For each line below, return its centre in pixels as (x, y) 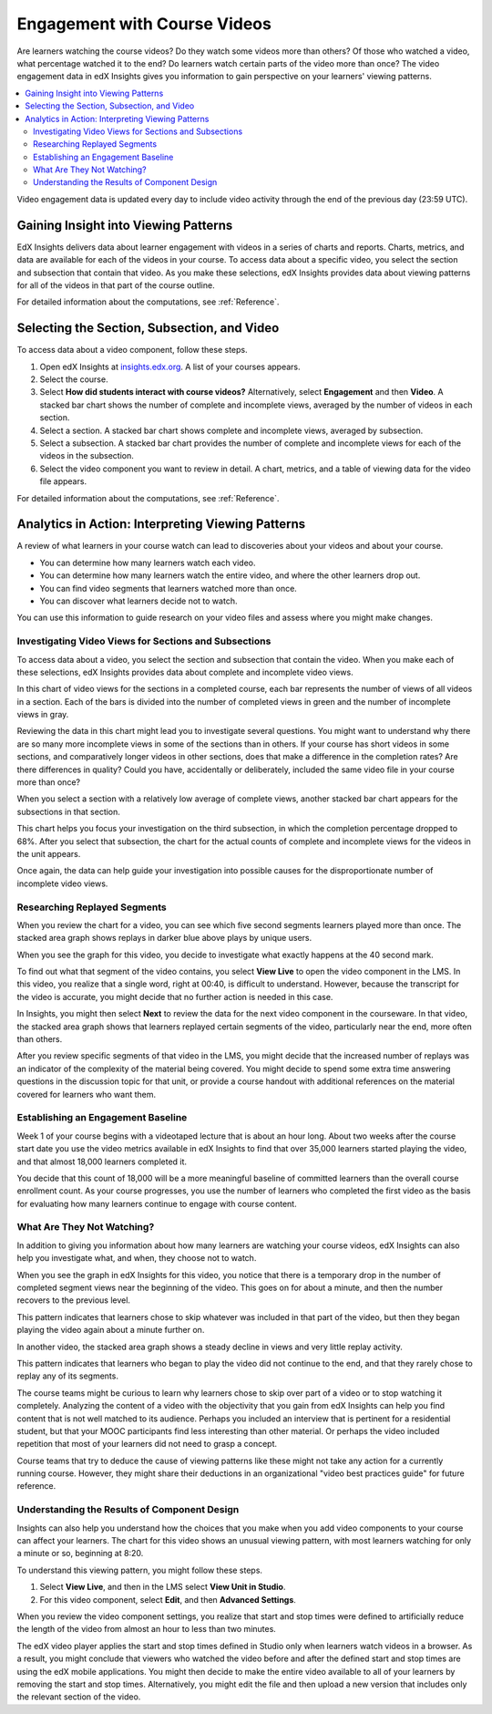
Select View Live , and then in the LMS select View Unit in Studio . (163, 1587)
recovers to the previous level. (74, 1300)
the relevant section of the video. (79, 1697)
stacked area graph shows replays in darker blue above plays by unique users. (164, 938)
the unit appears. (49, 853)
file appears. (63, 481)
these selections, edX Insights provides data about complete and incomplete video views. (185, 672)
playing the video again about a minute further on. (111, 1330)
